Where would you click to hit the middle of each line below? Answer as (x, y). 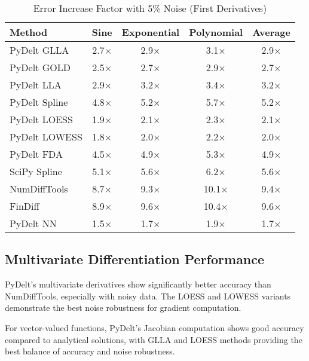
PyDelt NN (33, 223)
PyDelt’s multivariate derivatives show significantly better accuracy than (138, 284)
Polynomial (216, 32)
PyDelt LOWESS (46, 137)
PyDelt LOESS (41, 119)
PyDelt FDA (36, 154)
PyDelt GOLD (40, 67)
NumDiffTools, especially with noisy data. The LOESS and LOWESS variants (148, 296)
